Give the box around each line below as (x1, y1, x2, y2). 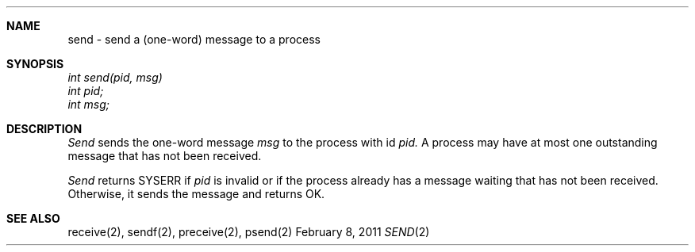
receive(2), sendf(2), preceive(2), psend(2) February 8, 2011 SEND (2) (67, 225, 430, 239)
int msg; (67, 97, 110, 111)
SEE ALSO (6, 212, 60, 225)
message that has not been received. (67, 149, 262, 162)
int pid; (67, 84, 104, 97)
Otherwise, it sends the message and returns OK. (67, 187, 325, 200)
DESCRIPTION (6, 122, 83, 136)
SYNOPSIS (6, 57, 64, 71)
